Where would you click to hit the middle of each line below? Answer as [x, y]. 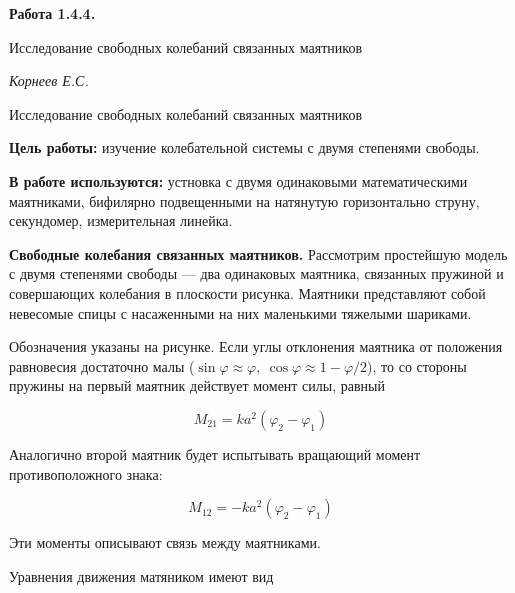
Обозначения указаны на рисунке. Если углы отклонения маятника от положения [256, 346]
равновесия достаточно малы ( [102, 365]
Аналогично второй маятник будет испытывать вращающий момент [215, 453]
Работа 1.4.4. [52, 13]
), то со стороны [417, 365]
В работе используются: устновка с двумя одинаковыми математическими [238, 180]
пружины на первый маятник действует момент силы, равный [197, 385]
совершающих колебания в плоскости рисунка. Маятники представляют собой [247, 292]
